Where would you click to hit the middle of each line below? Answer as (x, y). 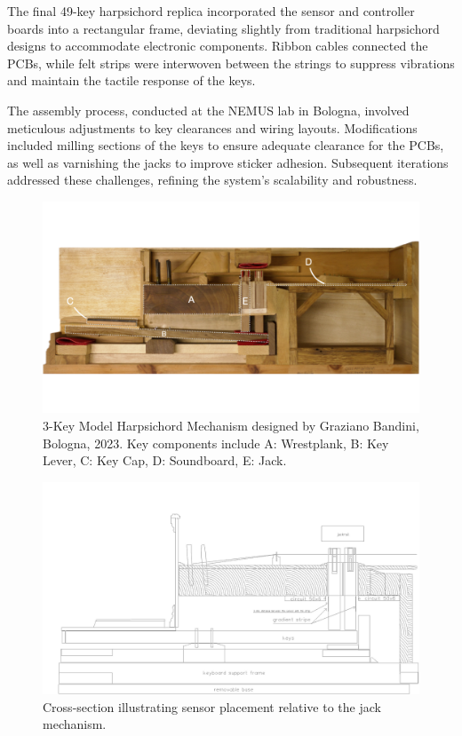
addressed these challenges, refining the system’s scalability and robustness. (212, 180)
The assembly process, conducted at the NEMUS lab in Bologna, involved (208, 110)
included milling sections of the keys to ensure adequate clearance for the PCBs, (226, 145)
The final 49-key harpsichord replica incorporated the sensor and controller (211, 11)
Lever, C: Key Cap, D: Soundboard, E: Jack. (165, 460)
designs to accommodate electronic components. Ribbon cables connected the (218, 46)
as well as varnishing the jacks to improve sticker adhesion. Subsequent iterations (228, 162)
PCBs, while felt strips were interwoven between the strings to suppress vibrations (231, 63)
